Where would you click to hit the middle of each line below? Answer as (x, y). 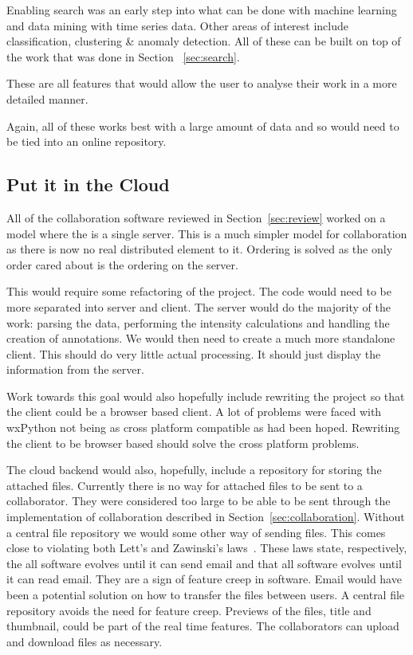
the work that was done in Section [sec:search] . (123, 56)
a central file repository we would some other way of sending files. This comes (196, 532)
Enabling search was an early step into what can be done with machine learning (202, 10)
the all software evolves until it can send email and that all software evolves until (204, 563)
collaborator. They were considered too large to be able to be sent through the (199, 501)
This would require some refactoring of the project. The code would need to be (199, 291)
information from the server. (75, 369)
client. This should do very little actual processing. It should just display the (194, 353)
